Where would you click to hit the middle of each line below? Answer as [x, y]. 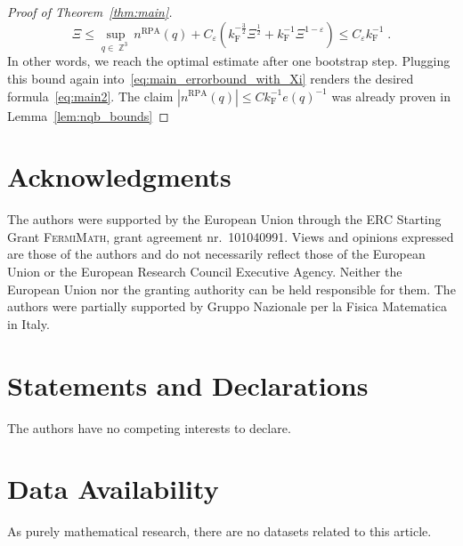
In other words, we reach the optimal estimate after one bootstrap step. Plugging [229, 61]
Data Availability [113, 489]
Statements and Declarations [188, 385]
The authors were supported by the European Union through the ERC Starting [224, 219]
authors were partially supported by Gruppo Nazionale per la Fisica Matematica [227, 306]
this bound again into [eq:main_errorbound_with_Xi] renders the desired [211, 78]
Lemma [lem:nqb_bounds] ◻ [88, 115]
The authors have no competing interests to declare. [149, 427]
